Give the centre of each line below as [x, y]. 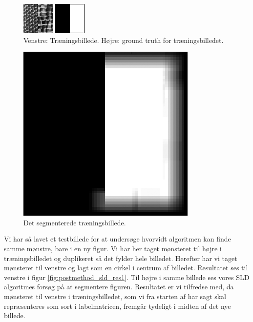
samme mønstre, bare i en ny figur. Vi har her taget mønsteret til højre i [113, 248]
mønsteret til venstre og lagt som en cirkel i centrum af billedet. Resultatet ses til [126, 268]
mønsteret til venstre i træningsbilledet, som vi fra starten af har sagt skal [115, 296]
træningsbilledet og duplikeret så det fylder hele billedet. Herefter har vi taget [121, 258]
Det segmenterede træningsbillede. [75, 222]
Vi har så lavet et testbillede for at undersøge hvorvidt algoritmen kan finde [117, 239]
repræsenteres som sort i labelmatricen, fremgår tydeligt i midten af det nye [117, 306]
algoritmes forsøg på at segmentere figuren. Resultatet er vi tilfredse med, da [119, 287]
